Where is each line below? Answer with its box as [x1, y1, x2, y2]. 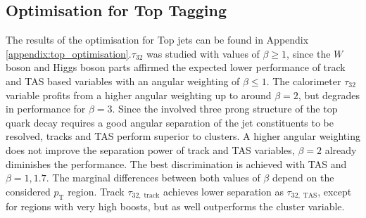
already [324, 142, 357, 157]
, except [317, 184, 352, 198]
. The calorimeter [266, 73, 341, 88]
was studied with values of [146, 46, 260, 60]
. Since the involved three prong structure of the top [112, 101, 338, 116]
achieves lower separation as [163, 184, 284, 198]
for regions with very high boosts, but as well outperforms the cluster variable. [6, 198, 345, 213]
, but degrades [298, 87, 360, 102]
